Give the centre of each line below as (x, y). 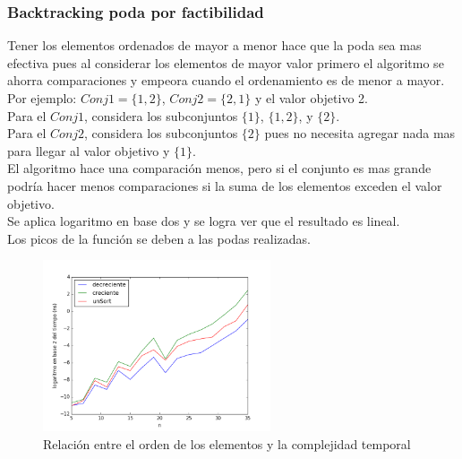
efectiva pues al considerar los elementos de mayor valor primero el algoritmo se (226, 62)
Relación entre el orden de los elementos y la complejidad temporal (227, 443)
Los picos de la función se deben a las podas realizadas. (159, 238)
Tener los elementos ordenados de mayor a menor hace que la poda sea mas (214, 45)
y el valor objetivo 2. (311, 98)
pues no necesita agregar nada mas (360, 133)
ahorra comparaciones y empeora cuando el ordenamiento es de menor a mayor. (226, 80)
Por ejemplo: (42, 98)
